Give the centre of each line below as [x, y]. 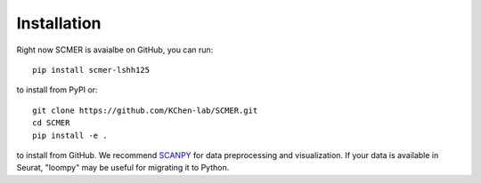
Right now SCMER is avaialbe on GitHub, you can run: [115, 50]
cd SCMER [51, 123]
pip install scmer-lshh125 [91, 70]
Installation [59, 23]
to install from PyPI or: [57, 90]
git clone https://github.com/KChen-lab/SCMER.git [145, 110]
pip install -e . [70, 135]
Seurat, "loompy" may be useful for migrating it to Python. [123, 168]
